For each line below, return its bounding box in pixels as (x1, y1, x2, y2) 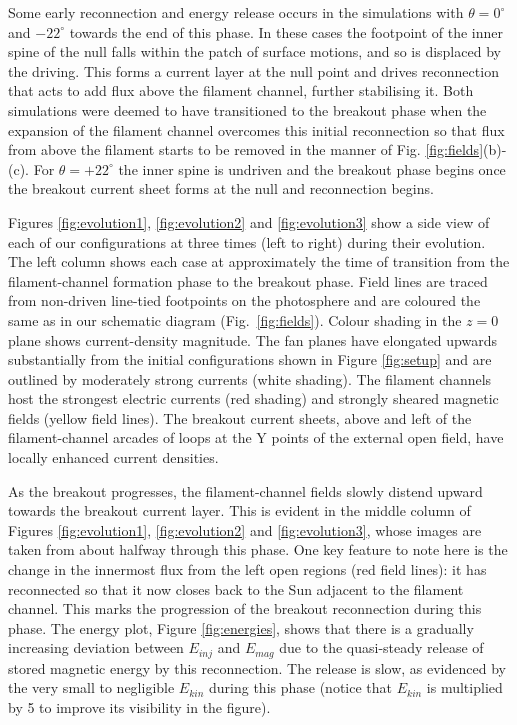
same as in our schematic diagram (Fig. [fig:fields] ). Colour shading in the (8, 309, 462, 330)
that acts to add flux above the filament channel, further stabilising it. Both (8, 80, 474, 101)
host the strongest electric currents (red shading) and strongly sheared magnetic (8, 388, 499, 409)
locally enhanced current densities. (8, 447, 219, 468)
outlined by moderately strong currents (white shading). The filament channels (8, 368, 492, 389)
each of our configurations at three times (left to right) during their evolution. (8, 231, 486, 252)
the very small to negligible (8, 677, 175, 698)
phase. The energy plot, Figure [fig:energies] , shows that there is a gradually (8, 617, 474, 638)
